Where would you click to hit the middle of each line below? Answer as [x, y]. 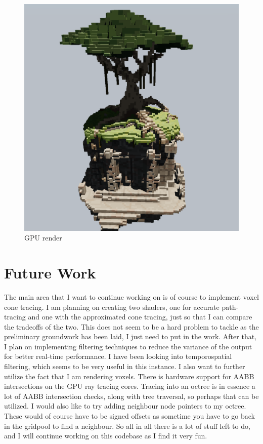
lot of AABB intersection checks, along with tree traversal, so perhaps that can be [131, 396]
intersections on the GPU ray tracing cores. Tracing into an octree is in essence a [130, 386]
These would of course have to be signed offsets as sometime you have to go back [129, 416]
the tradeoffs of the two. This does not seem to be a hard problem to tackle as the [131, 326]
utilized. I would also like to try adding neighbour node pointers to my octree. [125, 406]
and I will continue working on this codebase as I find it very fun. [106, 436]
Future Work [50, 272]
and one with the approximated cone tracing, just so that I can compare [140, 317]
